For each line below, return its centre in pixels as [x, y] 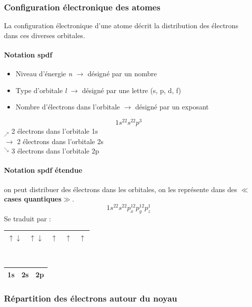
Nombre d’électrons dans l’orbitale [68, 107]
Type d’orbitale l [41, 90]
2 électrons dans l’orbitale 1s [55, 131]
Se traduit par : [27, 218]
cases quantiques [33, 199]
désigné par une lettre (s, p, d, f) [131, 90]
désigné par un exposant [172, 107]
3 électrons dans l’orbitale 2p [55, 151]
